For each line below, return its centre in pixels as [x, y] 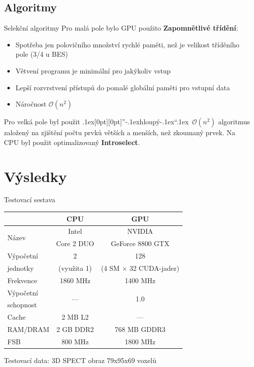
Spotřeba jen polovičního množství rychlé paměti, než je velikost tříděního [127, 44]
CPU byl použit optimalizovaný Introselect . [72, 142]
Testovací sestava [30, 200]
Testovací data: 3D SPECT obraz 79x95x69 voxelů [80, 360]
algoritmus [234, 122]
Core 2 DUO [75, 243]
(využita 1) [75, 268]
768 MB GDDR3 [140, 329]
